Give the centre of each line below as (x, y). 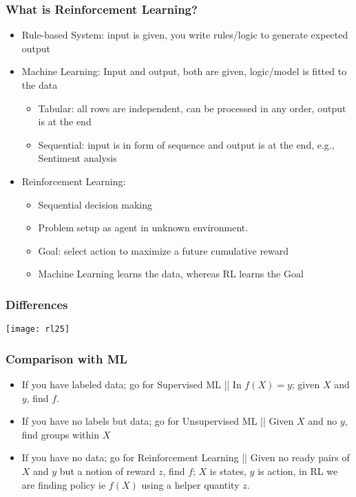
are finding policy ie (64, 484)
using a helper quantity (190, 484)
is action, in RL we (298, 471)
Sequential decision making (95, 204)
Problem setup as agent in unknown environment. (143, 228)
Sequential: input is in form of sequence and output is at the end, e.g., (186, 144)
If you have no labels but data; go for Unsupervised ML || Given (158, 421)
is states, (228, 471)
